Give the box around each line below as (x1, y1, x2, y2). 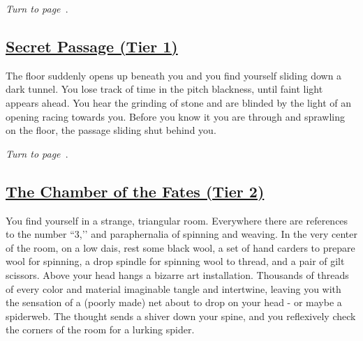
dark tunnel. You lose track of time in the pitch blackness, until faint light (6, 82, 323, 96)
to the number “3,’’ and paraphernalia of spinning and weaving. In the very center (6, 227, 357, 241)
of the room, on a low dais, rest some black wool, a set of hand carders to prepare (6, 240, 355, 255)
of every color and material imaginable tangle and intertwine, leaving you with (6, 281, 341, 296)
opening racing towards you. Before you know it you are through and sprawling (6, 109, 345, 123)
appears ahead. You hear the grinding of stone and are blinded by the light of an (6, 95, 352, 109)
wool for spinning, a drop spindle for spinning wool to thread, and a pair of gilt (6, 254, 345, 268)
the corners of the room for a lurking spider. (6, 322, 195, 337)
